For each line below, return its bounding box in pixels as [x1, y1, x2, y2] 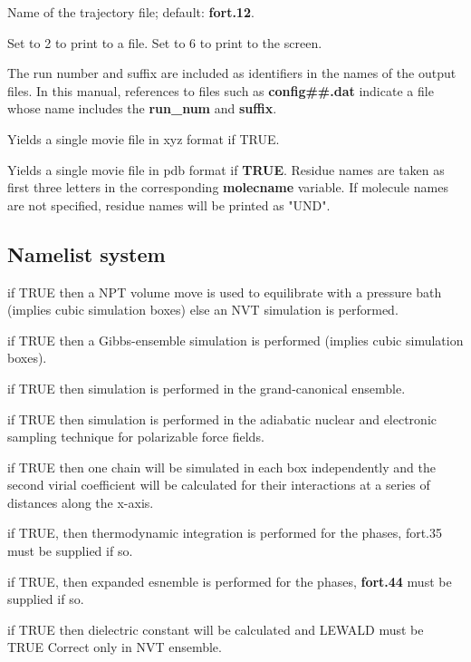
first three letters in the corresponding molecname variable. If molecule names [7, 178, 448, 197]
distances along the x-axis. [7, 492, 154, 511]
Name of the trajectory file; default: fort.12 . [7, 3, 255, 21]
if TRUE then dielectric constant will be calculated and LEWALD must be [7, 619, 424, 638]
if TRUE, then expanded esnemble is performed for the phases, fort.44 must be [7, 571, 452, 590]
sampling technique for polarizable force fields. [7, 427, 264, 446]
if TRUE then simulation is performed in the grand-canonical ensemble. [7, 378, 406, 397]
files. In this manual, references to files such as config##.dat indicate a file [7, 81, 434, 100]
